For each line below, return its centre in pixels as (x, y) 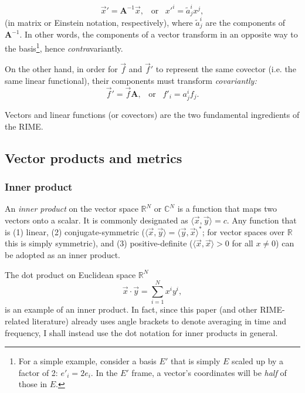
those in (33, 384)
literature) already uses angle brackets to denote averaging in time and (159, 321)
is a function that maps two (227, 209)
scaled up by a (258, 361)
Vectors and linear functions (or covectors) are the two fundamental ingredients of (152, 114)
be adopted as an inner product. (62, 255)
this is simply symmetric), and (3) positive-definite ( (99, 243)
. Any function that (262, 220)
